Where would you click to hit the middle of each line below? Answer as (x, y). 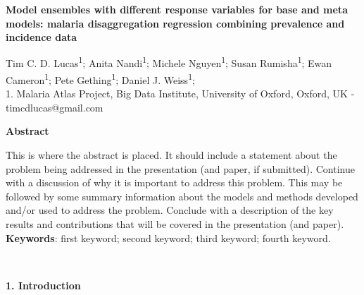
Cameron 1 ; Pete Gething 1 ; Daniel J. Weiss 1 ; (100, 79)
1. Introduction (43, 285)
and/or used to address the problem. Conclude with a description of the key (170, 210)
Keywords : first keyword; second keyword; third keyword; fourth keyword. (168, 237)
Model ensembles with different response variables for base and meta (177, 9)
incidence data (42, 37)
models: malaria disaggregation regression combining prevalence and (175, 23)
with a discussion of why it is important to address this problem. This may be (174, 182)
